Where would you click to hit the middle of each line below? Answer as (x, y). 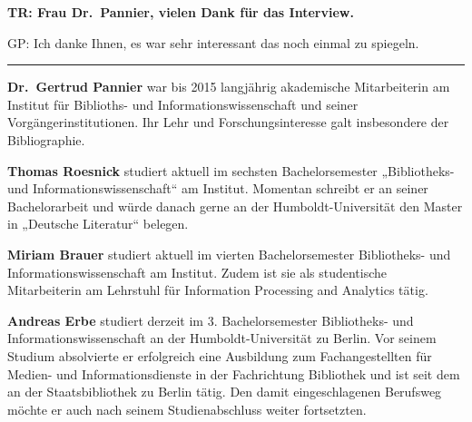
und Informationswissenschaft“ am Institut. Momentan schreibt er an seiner (218, 188)
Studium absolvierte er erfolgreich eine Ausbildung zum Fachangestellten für (220, 355)
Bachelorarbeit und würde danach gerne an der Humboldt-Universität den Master (235, 206)
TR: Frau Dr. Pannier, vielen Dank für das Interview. (181, 12)
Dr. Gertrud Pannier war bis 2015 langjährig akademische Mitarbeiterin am (229, 87)
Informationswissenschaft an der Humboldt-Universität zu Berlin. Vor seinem (222, 338)
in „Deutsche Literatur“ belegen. (98, 224)
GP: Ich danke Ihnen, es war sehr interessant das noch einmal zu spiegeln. (213, 42)
